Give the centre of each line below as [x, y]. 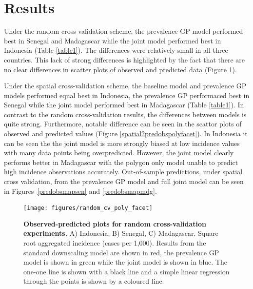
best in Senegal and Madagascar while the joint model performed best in [113, 40]
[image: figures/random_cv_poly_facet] [88, 208]
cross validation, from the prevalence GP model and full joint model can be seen [124, 181]
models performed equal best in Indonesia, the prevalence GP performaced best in [127, 95]
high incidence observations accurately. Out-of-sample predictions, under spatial [123, 172]
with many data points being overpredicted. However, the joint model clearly [119, 153]
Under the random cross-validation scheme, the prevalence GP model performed [124, 31]
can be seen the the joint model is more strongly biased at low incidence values [122, 143]
